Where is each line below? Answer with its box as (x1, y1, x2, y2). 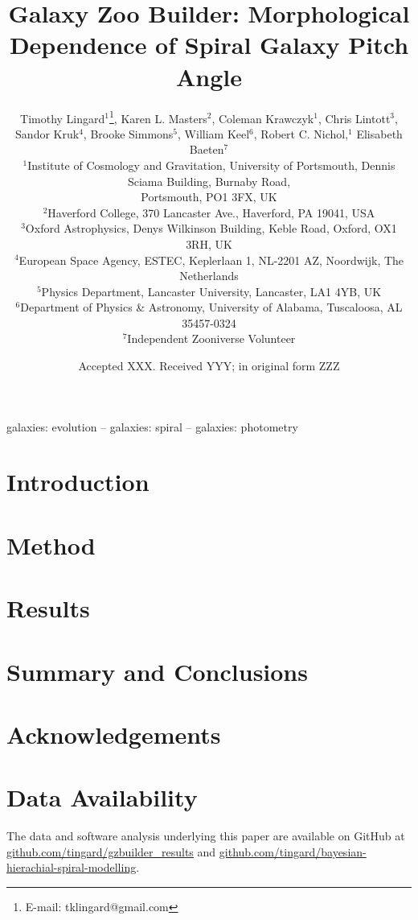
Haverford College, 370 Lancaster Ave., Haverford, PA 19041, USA (47, 204, 375, 221)
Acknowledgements (6, 717, 221, 750)
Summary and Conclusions (6, 654, 308, 687)
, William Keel (178, 125, 250, 142)
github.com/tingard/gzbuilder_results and (6, 843, 216, 860)
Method (6, 528, 96, 561)
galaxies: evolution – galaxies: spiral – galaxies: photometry (6, 418, 298, 435)
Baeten (189, 141, 224, 158)
